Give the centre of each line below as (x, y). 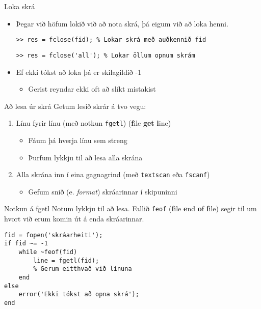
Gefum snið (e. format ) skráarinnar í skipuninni (103, 191)
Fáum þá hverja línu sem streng (78, 140)
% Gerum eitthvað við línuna (83, 269)
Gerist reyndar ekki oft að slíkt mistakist (92, 89)
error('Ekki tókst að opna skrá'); (79, 294)
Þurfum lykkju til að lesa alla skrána (85, 157)
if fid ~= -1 (26, 244)
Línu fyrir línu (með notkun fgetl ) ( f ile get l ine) (94, 123)
